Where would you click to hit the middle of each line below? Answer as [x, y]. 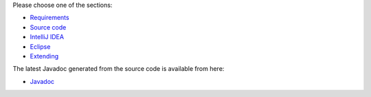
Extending [44, 56]
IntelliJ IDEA [47, 37]
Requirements [49, 18]
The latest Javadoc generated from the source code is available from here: [119, 69]
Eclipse [40, 46]
